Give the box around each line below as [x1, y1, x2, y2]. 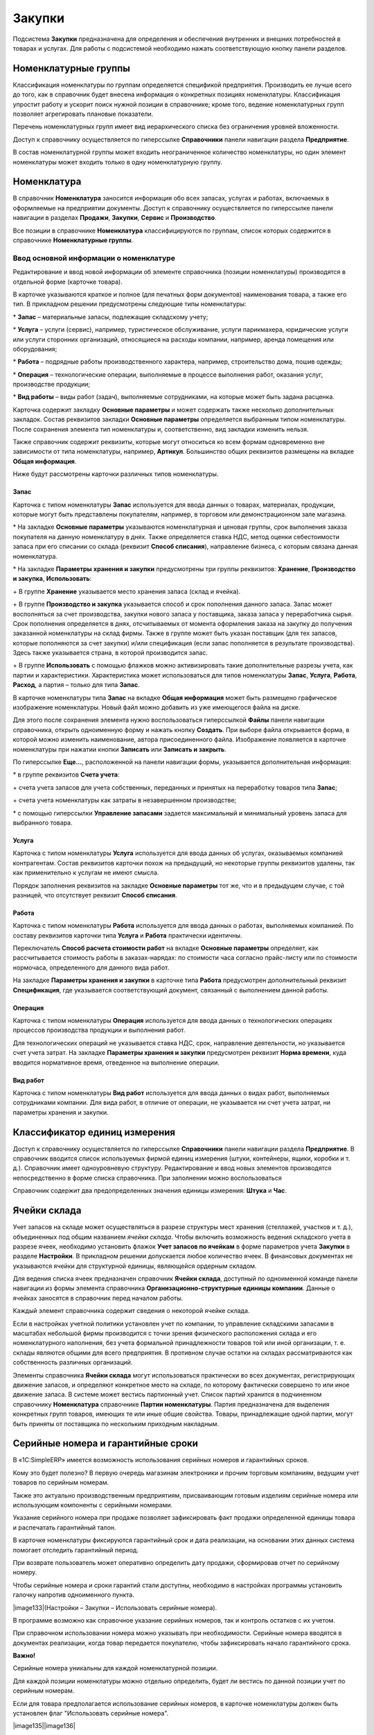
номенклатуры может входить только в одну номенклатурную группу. [12, 158, 223, 166]
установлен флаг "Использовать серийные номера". [12, 1709, 169, 1718]
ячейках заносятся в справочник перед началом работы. [12, 1294, 184, 1302]
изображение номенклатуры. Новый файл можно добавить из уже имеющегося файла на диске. [12, 703, 301, 711]
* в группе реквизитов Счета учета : [12, 770, 120, 779]
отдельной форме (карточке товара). [12, 278, 123, 286]
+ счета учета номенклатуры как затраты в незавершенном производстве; [12, 796, 237, 804]
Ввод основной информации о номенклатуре [12, 253, 176, 263]
